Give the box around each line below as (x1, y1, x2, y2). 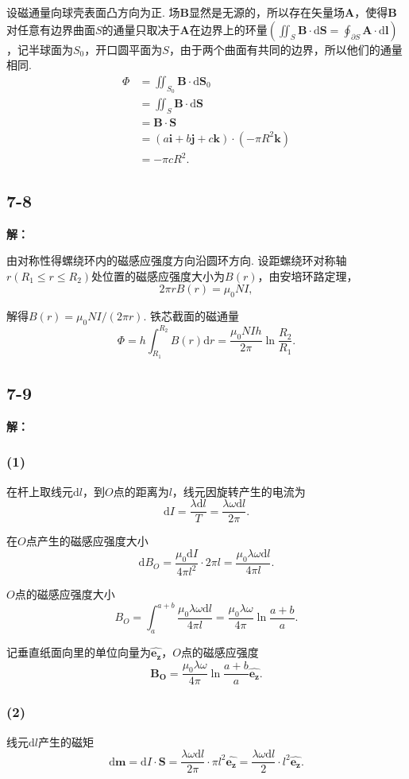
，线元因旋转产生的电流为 (172, 483, 306, 499)
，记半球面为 (6, 41, 73, 57)
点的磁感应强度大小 (14, 586, 115, 603)
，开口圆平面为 (84, 41, 163, 57)
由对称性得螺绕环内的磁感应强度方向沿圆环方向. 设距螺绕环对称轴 (6, 252, 347, 269)
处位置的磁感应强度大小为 (91, 267, 226, 284)
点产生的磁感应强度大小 (25, 533, 149, 549)
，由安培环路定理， (257, 267, 358, 284)
